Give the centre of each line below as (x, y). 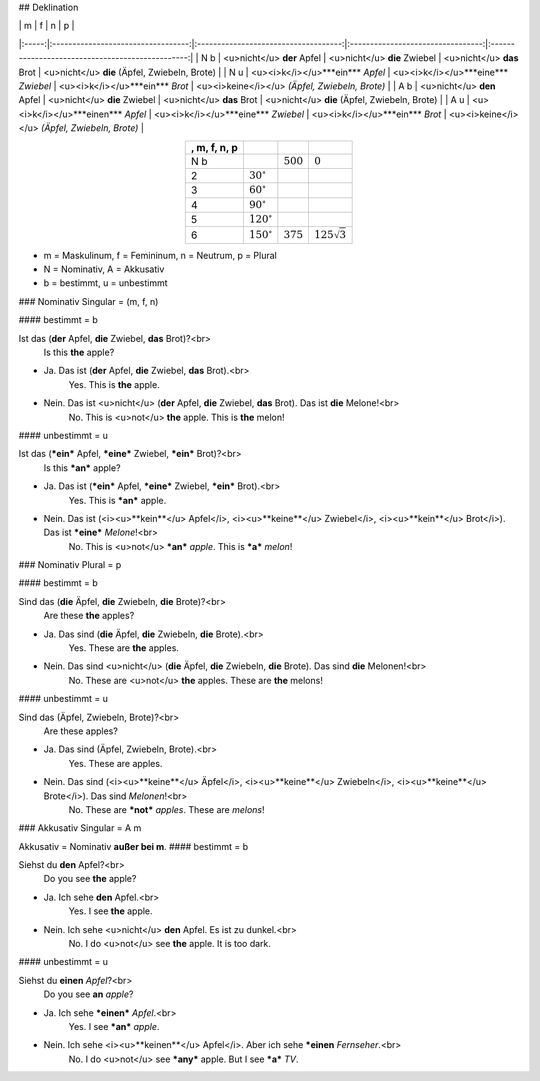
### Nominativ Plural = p (70, 565)
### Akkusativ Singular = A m (80, 828)
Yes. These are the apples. (124, 648)
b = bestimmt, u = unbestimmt (106, 283)
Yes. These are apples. (115, 763)
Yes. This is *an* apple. (117, 500)
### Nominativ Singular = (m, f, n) (88, 301)
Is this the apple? (79, 352)
